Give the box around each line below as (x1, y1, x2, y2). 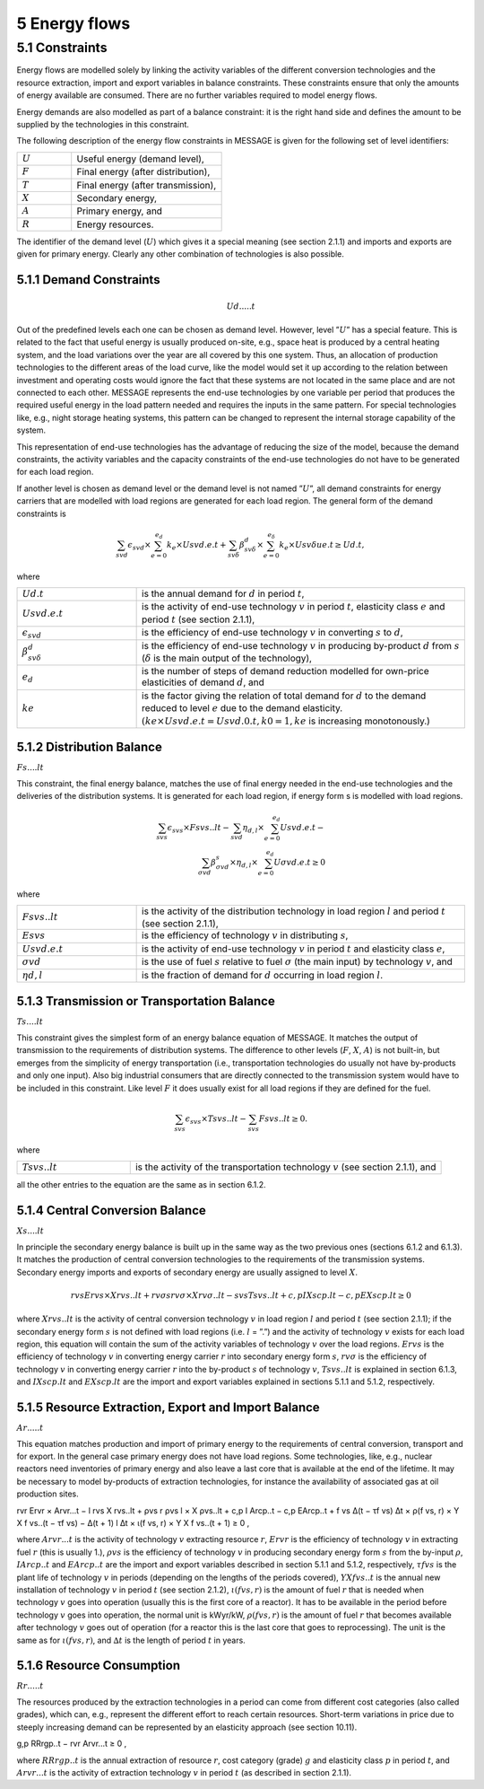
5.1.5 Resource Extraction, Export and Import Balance (16, 1399, 320, 1415)
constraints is (16, 508, 66, 519)
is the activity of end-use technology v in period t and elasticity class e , (142, 943, 445, 955)
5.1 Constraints (16, 39, 108, 56)
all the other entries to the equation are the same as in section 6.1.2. (16, 1180, 266, 1190)
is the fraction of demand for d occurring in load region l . (142, 969, 384, 981)
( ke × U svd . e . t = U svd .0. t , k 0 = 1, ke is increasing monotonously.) (142, 715, 430, 727)
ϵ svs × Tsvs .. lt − (185, 1113, 246, 1126)
